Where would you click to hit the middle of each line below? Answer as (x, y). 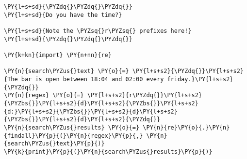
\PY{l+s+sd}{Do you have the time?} (63, 15)
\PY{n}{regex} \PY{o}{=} (44, 95)
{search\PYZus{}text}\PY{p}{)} (54, 144)
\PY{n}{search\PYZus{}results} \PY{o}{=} (72, 128)
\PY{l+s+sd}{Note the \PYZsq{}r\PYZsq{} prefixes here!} (98, 31)
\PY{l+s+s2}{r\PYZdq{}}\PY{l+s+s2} (145, 95)
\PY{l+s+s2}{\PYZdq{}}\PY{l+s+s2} (188, 71)
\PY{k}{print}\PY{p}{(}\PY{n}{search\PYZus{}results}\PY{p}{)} (108, 152)
